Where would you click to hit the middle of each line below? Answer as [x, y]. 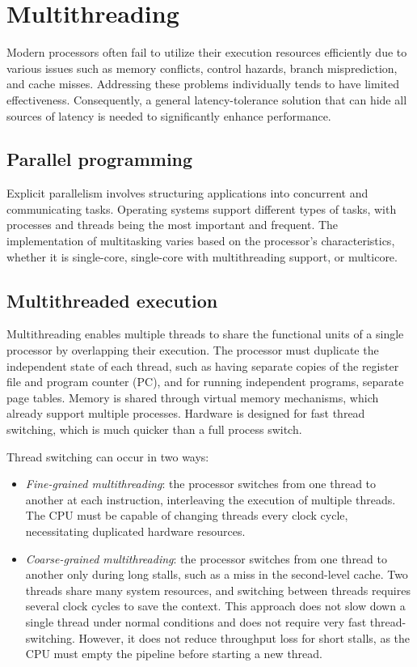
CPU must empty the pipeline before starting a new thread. [174, 654]
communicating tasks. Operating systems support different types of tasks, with [202, 208]
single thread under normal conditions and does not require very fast [196, 621]
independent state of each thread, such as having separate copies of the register [203, 365]
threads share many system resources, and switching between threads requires [218, 590]
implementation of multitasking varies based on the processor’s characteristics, [201, 241]
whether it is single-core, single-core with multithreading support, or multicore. [202, 256]
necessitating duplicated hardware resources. [135, 531]
